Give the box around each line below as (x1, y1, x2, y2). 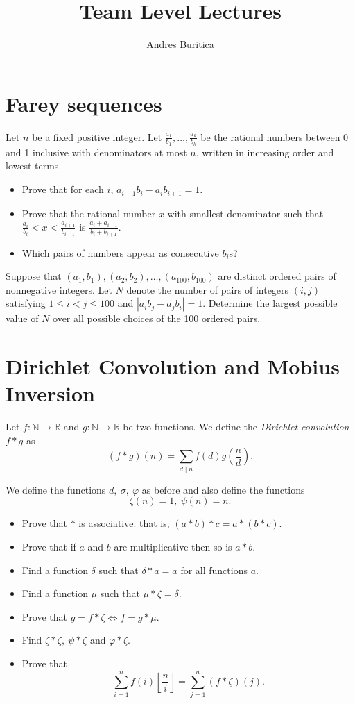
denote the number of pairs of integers (126, 282, 289, 296)
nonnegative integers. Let (6, 282, 112, 296)
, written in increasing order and (196, 144, 334, 159)
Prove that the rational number (21, 206, 156, 220)
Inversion (6, 379, 95, 408)
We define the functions (6, 482, 106, 496)
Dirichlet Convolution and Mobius (6, 352, 340, 380)
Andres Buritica (146, 37, 214, 51)
